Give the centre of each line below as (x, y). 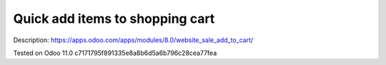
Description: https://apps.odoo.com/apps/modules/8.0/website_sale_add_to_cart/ (133, 40)
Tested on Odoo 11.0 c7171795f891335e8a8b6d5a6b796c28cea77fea (115, 53)
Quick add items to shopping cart (114, 19)
